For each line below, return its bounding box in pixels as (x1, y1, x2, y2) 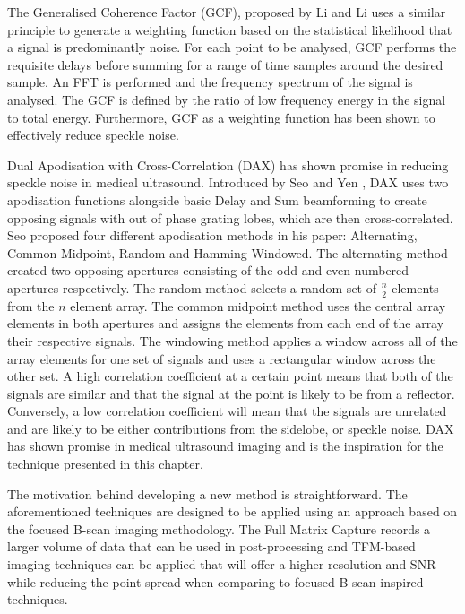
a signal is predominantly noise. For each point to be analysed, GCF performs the (7, 38, 457, 56)
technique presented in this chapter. (7, 454, 203, 473)
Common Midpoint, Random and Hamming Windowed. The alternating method (7, 243, 448, 262)
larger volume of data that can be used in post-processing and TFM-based (7, 537, 416, 556)
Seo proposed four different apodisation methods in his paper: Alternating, (7, 226, 418, 245)
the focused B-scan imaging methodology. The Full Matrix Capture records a (7, 519, 431, 538)
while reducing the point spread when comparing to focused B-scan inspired (7, 572, 424, 591)
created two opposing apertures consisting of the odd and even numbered (7, 261, 409, 280)
